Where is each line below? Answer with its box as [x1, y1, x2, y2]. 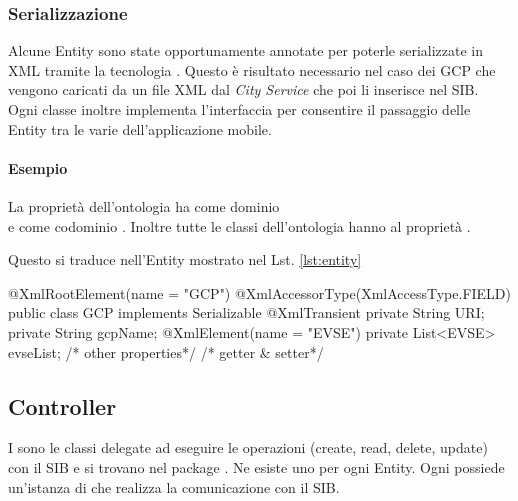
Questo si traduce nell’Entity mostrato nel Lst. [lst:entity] [8, 249, 362, 270]
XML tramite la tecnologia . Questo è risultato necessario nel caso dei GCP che [8, 59, 496, 80]
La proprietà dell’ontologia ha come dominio [8, 195, 280, 216]
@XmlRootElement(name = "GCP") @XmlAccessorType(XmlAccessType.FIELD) [8, 282, 512, 303]
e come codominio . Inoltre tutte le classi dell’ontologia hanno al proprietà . [8, 215, 471, 236]
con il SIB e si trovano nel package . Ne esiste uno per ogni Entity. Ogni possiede [8, 456, 505, 477]
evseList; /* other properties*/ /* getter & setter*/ [8, 341, 324, 362]
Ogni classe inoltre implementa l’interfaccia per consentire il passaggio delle [8, 99, 471, 119]
